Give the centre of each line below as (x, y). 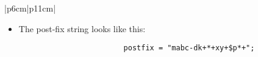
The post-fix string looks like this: (82, 28)
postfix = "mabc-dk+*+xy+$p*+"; (189, 48)
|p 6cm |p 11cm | (30, 8)
